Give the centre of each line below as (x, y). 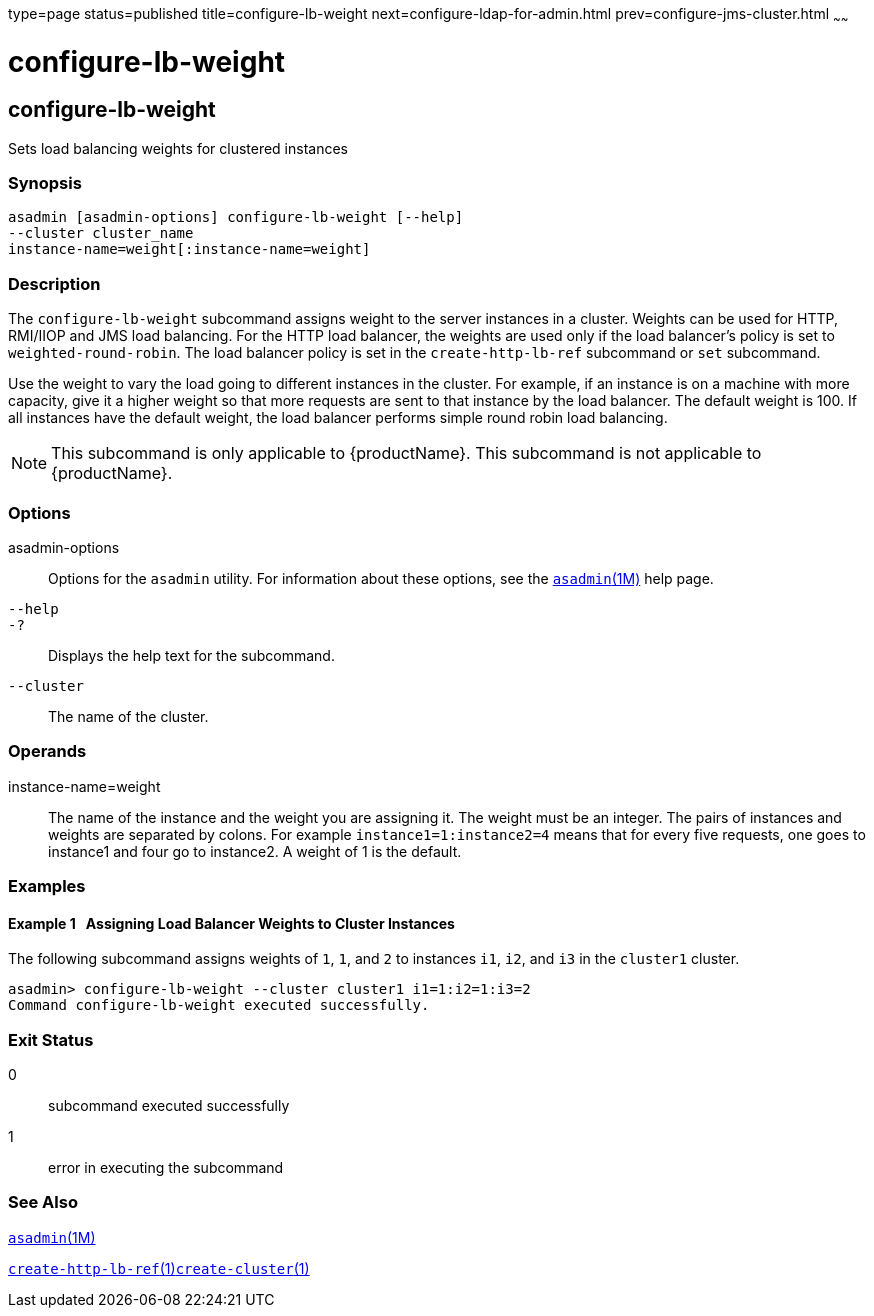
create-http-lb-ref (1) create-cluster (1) (159, 1268)
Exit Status (51, 1039)
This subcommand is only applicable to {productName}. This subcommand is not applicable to (406, 453)
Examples (47, 886)
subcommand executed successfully (169, 1106)
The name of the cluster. (128, 716)
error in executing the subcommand (166, 1168)
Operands (47, 751)
